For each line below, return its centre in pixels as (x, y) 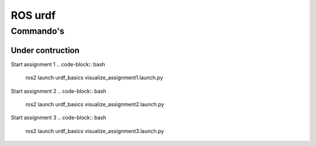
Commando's (37, 31)
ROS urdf (33, 15)
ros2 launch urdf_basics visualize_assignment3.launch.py (95, 131)
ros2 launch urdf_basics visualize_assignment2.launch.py (95, 104)
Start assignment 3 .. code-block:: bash (59, 118)
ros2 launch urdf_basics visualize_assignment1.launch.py (94, 78)
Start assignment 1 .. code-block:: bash (58, 64)
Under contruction (45, 50)
